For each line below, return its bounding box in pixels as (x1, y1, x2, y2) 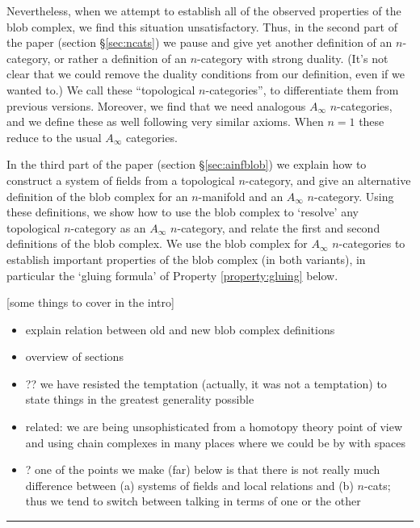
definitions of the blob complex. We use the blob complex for (6, 235, 308, 252)
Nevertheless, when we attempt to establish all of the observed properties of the (6, 2, 401, 19)
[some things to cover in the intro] (6, 294, 174, 311)
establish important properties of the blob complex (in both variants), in (6, 250, 366, 267)
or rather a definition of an (54, 49, 187, 66)
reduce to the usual (6, 128, 102, 145)
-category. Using (314, 187, 394, 204)
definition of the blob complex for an (6, 187, 188, 204)
